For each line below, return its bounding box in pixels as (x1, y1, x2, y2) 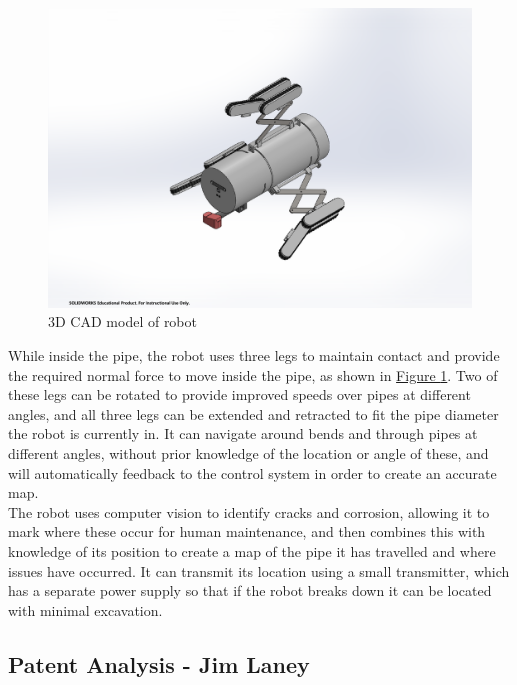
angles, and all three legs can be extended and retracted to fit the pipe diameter (8, 403, 499, 424)
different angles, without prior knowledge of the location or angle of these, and (8, 442, 489, 463)
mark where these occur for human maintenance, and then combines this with (8, 521, 486, 542)
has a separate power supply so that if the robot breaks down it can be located (8, 580, 492, 601)
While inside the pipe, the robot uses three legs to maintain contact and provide (8, 344, 500, 365)
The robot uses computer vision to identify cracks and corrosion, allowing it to (8, 501, 490, 522)
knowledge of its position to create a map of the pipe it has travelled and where (8, 540, 496, 561)
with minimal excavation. (8, 599, 163, 620)
